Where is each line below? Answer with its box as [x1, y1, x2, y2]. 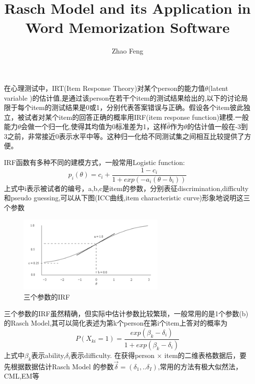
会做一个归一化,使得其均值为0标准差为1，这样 [21, 121, 167, 132]
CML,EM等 [4, 371, 39, 381]
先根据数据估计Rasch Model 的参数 [4, 361, 114, 371]
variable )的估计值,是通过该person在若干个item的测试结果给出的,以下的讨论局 [4, 92, 248, 103]
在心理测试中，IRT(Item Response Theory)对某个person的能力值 [4, 82, 205, 93]
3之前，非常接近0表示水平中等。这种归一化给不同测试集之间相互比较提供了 [4, 131, 244, 141]
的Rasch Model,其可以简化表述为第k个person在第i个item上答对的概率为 [4, 318, 228, 328]
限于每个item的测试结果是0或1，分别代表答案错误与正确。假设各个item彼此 [4, 102, 244, 112]
